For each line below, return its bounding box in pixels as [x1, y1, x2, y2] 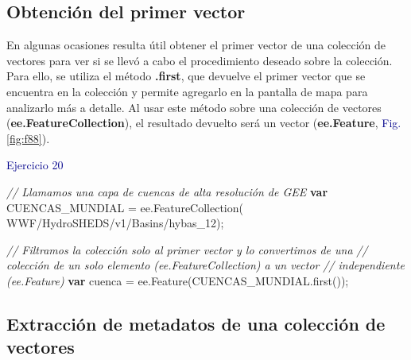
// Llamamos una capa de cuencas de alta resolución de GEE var [6, 183, 328, 199]
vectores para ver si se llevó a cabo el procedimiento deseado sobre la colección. [6, 52, 393, 68]
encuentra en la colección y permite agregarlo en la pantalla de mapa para [6, 83, 368, 99]
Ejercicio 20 [6, 157, 64, 173]
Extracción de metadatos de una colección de [6, 311, 386, 335]
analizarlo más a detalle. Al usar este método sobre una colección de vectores [6, 99, 382, 115]
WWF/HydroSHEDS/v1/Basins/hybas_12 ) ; [6, 215, 224, 231]
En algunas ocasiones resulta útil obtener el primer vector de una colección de [6, 37, 386, 53]
